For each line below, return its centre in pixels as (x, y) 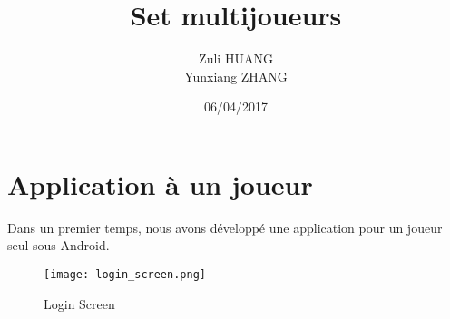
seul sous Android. (59, 245)
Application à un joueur (160, 184)
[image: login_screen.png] (125, 275)
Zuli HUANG (236, 58)
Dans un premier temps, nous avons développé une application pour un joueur (225, 227)
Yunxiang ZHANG (236, 76)
